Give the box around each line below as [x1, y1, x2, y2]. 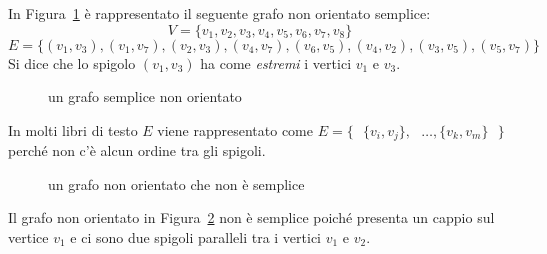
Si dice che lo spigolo [8, 52, 136, 73]
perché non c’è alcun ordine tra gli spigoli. [8, 140, 266, 161]
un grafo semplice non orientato [48, 86, 242, 107]
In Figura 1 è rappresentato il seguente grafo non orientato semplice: [8, 3, 431, 23]
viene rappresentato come [157, 119, 313, 140]
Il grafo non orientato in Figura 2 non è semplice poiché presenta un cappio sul [8, 207, 495, 228]
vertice [8, 227, 49, 248]
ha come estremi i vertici [200, 52, 352, 73]
